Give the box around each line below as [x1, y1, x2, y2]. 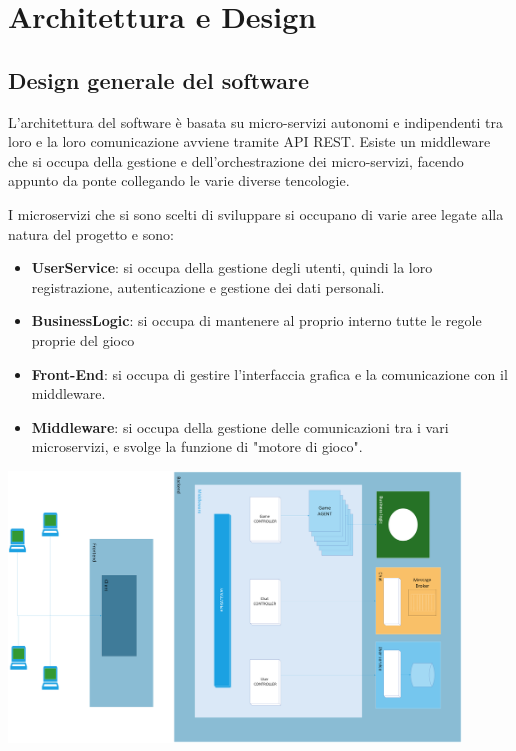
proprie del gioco [31, 329, 135, 350]
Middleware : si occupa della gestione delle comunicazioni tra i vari [31, 416, 449, 437]
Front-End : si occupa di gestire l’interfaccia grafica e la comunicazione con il [31, 363, 508, 384]
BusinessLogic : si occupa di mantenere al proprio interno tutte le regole [31, 310, 482, 331]
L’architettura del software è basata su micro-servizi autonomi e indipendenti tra [8, 111, 504, 132]
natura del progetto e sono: [8, 223, 174, 244]
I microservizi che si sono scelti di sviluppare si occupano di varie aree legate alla [8, 203, 504, 224]
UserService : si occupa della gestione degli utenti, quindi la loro [31, 257, 433, 278]
